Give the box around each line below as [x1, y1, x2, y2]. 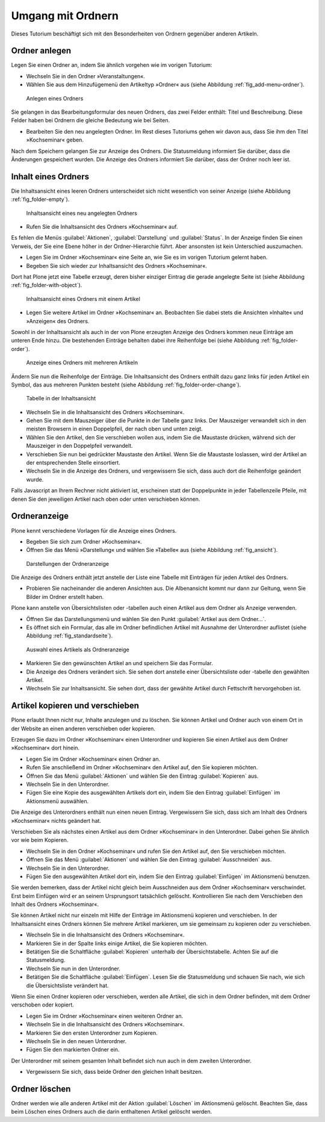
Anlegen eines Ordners [26, 95, 84, 102]
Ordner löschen [11, 1083, 71, 1094]
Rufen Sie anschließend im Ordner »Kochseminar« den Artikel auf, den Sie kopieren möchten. [26, 764, 258, 771]
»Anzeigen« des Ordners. [26, 317, 90, 324]
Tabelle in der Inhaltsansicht [26, 395, 96, 402]
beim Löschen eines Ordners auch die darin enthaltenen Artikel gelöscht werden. [11, 1108, 212, 1115]
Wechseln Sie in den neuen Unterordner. [26, 1037, 126, 1044]
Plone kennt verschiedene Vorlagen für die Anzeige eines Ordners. [11, 527, 177, 534]
